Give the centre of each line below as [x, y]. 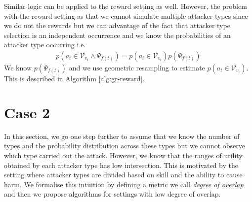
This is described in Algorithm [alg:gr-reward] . [74, 78]
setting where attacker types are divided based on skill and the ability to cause [123, 175]
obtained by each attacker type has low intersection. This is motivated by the [121, 165]
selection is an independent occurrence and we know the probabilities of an [117, 35]
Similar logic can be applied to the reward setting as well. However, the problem [126, 6]
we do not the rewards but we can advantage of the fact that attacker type [117, 25]
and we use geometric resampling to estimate [137, 67]
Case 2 [27, 112]
